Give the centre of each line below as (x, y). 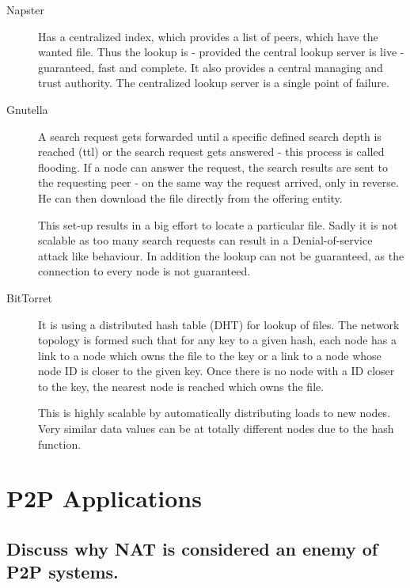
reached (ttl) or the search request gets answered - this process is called (211, 152)
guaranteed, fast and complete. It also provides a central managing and (211, 67)
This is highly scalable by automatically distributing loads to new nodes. (214, 413)
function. (60, 444)
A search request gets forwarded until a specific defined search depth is (210, 136)
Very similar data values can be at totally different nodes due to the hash (216, 429)
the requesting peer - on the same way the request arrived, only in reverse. (218, 182)
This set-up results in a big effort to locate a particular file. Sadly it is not (218, 224)
